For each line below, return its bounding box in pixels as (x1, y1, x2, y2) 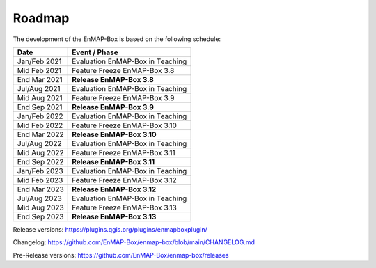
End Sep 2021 (17, 102, 63, 111)
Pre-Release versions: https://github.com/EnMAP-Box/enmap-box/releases (13, 251, 229, 259)
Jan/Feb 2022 (17, 111, 63, 121)
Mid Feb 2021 (17, 65, 62, 75)
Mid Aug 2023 (17, 203, 64, 212)
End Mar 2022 (17, 129, 64, 139)
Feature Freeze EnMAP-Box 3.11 (72, 148, 175, 157)
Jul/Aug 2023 (17, 194, 62, 203)
